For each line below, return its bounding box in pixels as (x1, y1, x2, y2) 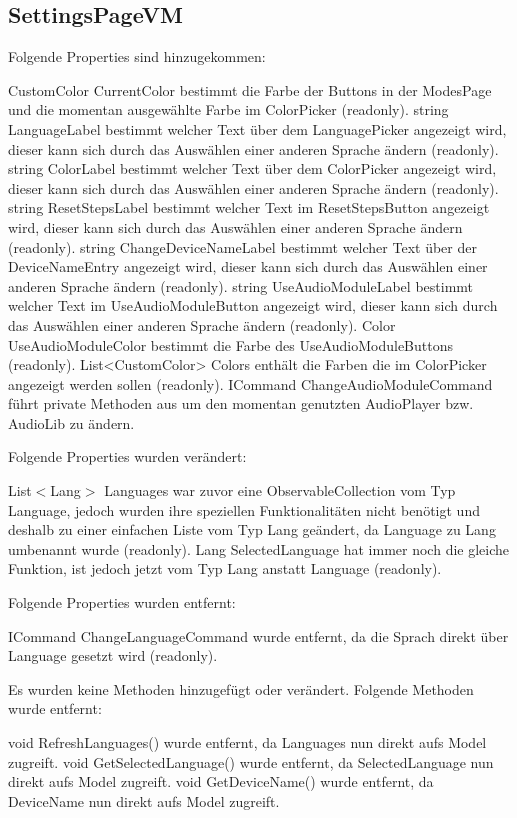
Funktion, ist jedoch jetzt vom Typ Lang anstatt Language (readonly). (8, 558, 442, 579)
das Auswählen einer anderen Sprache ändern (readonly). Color (8, 314, 396, 335)
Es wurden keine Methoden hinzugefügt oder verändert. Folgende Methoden (8, 678, 474, 699)
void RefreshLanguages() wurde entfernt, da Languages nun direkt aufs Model (8, 732, 487, 753)
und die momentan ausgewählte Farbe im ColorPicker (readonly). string (8, 99, 449, 120)
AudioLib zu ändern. (8, 412, 135, 433)
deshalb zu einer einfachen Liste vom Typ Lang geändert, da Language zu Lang (8, 519, 496, 540)
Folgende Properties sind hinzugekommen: (8, 46, 266, 67)
